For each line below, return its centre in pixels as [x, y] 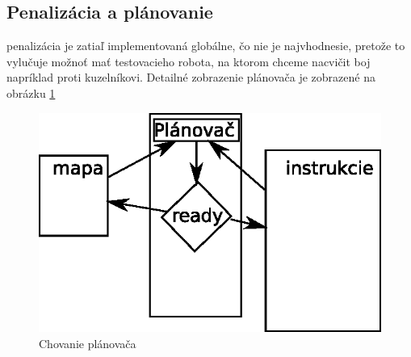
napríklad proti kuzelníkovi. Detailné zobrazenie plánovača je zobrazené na [191, 77]
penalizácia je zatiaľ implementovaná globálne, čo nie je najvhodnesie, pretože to [206, 46]
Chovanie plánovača [88, 343]
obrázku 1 [31, 92]
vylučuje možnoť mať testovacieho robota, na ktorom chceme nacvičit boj [189, 61]
